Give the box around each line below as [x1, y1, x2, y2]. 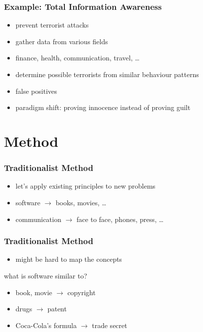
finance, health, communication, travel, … [15, 53, 140, 63]
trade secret [92, 320, 127, 330]
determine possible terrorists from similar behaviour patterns [15, 69, 199, 79]
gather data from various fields [15, 36, 108, 46]
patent [47, 304, 67, 314]
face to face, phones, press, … [76, 214, 164, 224]
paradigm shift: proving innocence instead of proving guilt [15, 102, 191, 112]
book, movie [15, 287, 53, 297]
